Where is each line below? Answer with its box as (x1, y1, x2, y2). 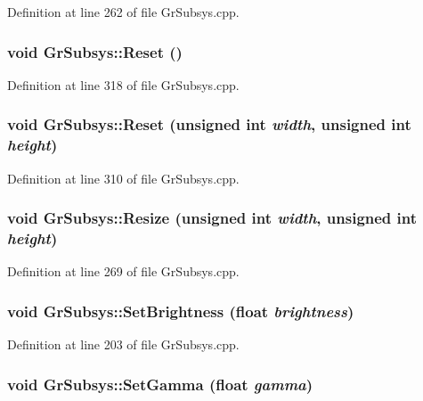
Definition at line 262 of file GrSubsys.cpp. (7, 3, 240, 20)
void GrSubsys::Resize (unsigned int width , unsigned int (7, 207, 418, 229)
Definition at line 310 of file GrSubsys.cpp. (7, 168, 240, 187)
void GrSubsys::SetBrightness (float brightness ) (7, 299, 354, 322)
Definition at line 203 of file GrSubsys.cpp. (7, 335, 240, 354)
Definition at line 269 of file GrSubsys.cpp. (7, 262, 240, 281)
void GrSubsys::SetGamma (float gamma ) (7, 372, 313, 395)
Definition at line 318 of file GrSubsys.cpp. (7, 75, 240, 94)
